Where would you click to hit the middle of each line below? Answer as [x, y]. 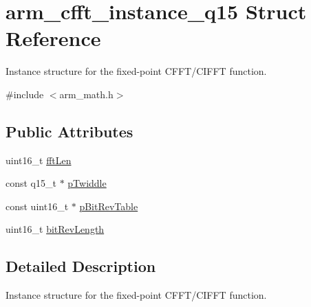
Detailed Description [81, 266]
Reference [53, 38]
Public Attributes [69, 131]
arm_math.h [86, 94]
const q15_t [31, 183]
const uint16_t [37, 206]
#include [25, 94]
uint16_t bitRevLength [55, 229]
